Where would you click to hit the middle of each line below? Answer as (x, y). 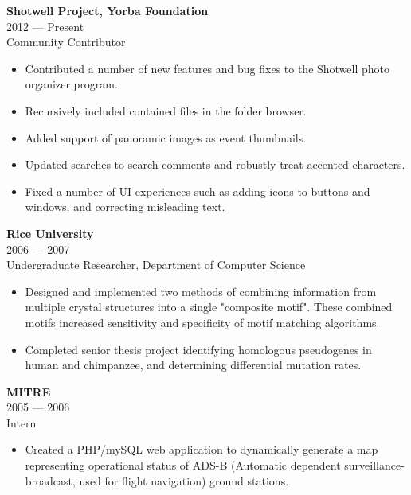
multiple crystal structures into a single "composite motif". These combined (209, 307)
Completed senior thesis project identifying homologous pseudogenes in (198, 349)
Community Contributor (66, 42)
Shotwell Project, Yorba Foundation (108, 10)
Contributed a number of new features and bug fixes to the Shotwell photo (207, 68)
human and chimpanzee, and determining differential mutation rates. (193, 365)
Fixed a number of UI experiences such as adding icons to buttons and (198, 191)
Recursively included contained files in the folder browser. (166, 110)
